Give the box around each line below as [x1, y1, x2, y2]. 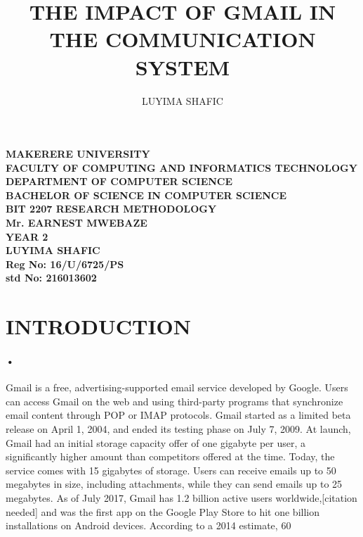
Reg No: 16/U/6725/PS [6, 256, 124, 271]
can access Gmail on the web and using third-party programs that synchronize [6, 393, 343, 408]
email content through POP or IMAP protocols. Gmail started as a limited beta [6, 408, 351, 422]
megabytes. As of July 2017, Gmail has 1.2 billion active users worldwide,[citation [6, 490, 357, 505]
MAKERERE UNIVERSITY [6, 146, 150, 161]
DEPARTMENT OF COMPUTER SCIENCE [6, 174, 233, 189]
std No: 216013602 [6, 270, 97, 285]
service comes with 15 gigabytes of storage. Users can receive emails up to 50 [6, 462, 336, 477]
